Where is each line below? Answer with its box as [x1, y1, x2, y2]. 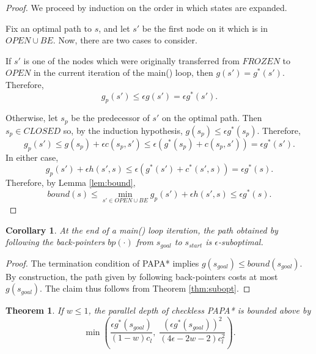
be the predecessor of [71, 111, 150, 124]
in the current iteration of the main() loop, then [33, 66, 213, 79]
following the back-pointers [6, 235, 105, 248]
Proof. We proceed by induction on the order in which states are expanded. [6, 1, 287, 13]
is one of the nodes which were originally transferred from [23, 54, 240, 67]
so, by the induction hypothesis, [63, 124, 183, 136]
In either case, [6, 150, 59, 163]
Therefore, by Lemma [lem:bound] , [6, 176, 136, 189]
